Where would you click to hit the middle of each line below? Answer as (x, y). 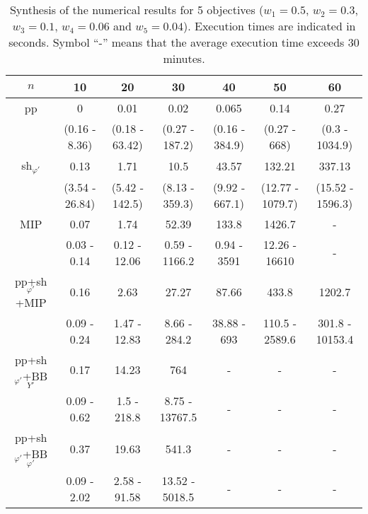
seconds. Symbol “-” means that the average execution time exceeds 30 (184, 42)
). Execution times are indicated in (270, 26)
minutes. (184, 58)
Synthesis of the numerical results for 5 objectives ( (137, 10)
